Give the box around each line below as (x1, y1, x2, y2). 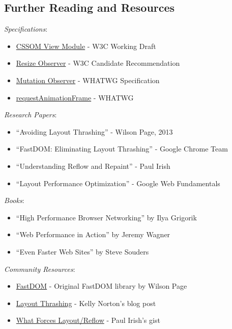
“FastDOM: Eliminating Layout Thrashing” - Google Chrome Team (16, 143, 228, 154)
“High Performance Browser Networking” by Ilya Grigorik (16, 212, 197, 222)
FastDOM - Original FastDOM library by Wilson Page (16, 281, 187, 291)
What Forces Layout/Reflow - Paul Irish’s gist (16, 315, 160, 325)
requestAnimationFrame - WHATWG (16, 92, 134, 103)
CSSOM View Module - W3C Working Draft (16, 40, 156, 51)
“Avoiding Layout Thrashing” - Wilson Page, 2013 (16, 126, 173, 137)
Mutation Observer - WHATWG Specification (16, 74, 160, 85)
